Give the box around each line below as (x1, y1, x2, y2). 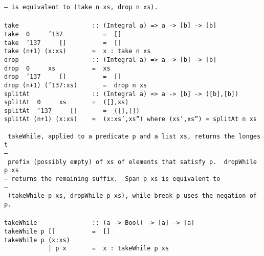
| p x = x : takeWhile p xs (48, 245, 169, 252)
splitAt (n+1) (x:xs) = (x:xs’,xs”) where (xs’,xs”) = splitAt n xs (4, 115, 257, 123)
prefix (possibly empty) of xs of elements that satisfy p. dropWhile (8, 158, 257, 166)
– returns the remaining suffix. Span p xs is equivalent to (4, 175, 221, 183)
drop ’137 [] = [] (4, 73, 122, 81)
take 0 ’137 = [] (4, 30, 122, 38)
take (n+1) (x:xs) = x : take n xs (4, 48, 151, 55)
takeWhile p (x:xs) (4, 236, 70, 244)
